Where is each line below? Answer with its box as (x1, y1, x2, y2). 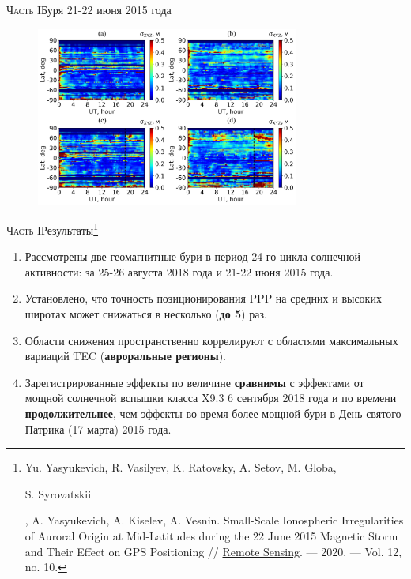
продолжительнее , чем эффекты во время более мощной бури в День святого (25, 405, 402, 422)
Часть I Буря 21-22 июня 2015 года (6, 2, 172, 17)
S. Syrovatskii (25, 485, 92, 502)
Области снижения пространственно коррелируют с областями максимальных (25, 332, 398, 348)
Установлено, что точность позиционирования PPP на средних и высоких (25, 290, 382, 306)
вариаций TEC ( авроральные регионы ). (25, 348, 226, 364)
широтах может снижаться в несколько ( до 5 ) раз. (25, 306, 267, 322)
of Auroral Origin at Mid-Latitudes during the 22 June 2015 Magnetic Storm (25, 528, 398, 543)
